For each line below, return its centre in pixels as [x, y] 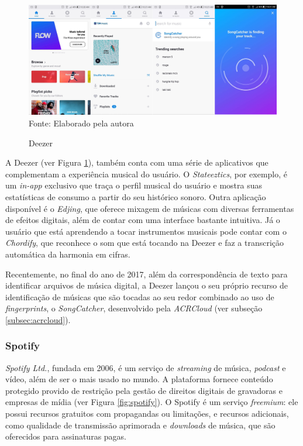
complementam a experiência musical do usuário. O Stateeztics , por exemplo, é [147, 174]
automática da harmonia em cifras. [68, 254]
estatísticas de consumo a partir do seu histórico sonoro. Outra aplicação [136, 196]
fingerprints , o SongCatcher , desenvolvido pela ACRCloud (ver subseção [134, 308]
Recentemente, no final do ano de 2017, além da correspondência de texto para [147, 274]
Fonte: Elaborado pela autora [81, 123]
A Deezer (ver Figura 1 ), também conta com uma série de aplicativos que [137, 162]
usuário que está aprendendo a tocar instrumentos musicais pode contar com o [146, 231]
